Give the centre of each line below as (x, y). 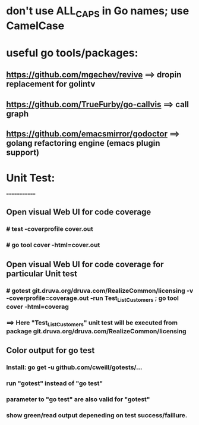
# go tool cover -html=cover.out (53, 245)
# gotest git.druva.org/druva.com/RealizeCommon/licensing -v (100, 290)
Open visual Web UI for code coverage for (85, 264)
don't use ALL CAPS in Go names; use (98, 12)
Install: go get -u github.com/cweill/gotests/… (74, 367)
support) (23, 153)
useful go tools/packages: (72, 53)
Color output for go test (50, 350)
